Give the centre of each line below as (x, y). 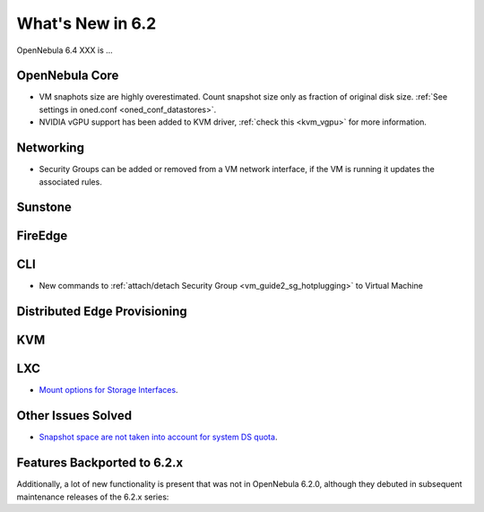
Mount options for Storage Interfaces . (108, 390)
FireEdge (42, 236)
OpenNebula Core (68, 76)
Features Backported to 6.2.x (100, 463)
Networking (51, 148)
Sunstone (44, 208)
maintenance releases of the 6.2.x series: (93, 497)
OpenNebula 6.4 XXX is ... (65, 50)
